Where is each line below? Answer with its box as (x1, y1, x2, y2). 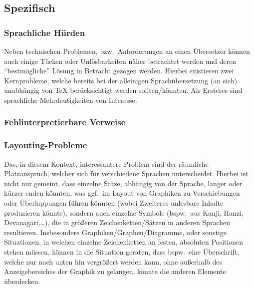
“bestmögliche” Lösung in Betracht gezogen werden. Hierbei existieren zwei (4, 65, 234, 76)
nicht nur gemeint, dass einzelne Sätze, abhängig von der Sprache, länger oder (4, 178, 243, 188)
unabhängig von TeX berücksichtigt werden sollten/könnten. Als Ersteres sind (4, 85, 243, 95)
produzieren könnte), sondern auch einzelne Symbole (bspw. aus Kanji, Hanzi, (4, 207, 244, 218)
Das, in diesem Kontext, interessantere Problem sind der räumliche (4, 158, 209, 169)
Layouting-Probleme (4, 139, 87, 151)
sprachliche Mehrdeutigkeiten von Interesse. (4, 94, 137, 105)
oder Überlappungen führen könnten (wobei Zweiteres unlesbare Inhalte (4, 198, 224, 208)
